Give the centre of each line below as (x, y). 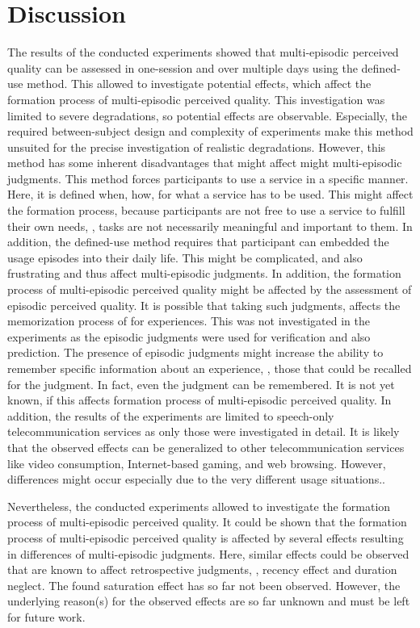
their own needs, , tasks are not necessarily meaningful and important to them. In (210, 226)
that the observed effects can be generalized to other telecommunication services (206, 447)
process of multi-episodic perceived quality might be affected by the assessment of (210, 289)
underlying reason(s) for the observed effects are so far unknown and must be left (209, 601)
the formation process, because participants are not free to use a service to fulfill (206, 210)
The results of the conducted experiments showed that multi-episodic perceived (203, 52)
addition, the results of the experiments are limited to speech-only (171, 415)
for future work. (46, 616)
